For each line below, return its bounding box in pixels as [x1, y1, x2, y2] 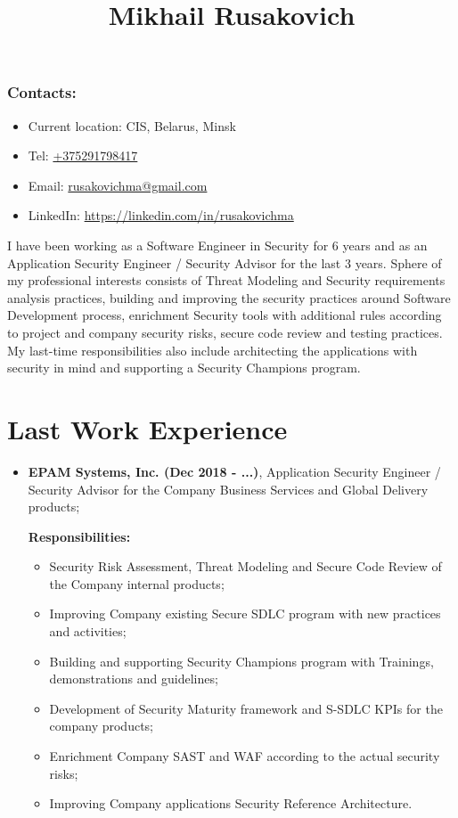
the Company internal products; [49, 574, 225, 593]
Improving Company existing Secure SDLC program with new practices [49, 604, 441, 623]
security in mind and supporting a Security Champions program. [7, 358, 361, 377]
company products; [49, 716, 154, 735]
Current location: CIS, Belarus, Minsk [28, 116, 236, 135]
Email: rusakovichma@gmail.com [28, 176, 208, 194]
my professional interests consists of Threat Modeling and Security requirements [7, 271, 446, 290]
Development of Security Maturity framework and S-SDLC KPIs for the [49, 699, 443, 717]
